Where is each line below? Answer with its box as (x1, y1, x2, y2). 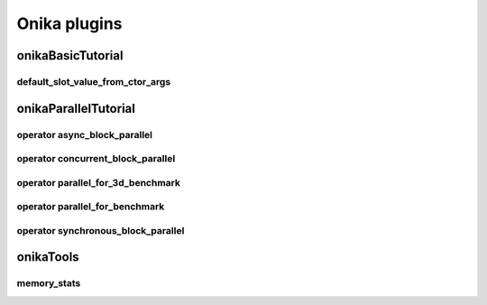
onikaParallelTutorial (16, 100, 135, 116)
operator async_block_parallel (16, 128, 153, 141)
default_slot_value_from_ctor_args (16, 75, 171, 88)
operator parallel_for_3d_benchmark (16, 176, 180, 189)
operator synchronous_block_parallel (16, 224, 185, 236)
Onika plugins (16, 14, 123, 33)
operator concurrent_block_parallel (16, 152, 176, 165)
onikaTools (16, 249, 80, 265)
